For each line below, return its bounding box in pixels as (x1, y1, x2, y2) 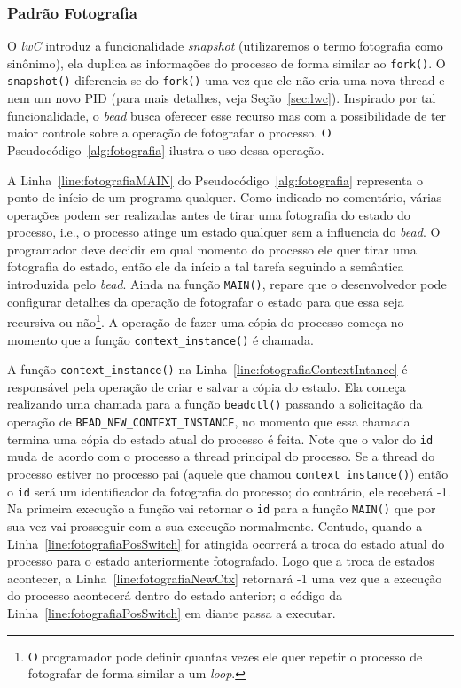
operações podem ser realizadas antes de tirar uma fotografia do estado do (7, 205, 410, 223)
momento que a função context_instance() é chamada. (7, 330, 314, 348)
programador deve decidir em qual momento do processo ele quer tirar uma (7, 239, 417, 258)
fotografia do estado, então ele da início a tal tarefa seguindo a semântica (7, 257, 404, 276)
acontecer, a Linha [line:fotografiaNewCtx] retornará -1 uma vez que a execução (7, 568, 442, 587)
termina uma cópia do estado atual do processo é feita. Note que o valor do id (7, 429, 434, 448)
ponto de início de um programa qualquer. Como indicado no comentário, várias (7, 188, 442, 207)
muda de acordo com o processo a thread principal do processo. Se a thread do (7, 447, 435, 465)
